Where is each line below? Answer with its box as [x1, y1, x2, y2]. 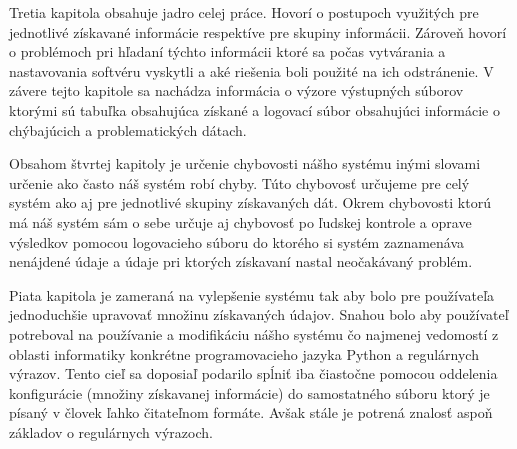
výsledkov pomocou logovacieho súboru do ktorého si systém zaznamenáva [9, 231, 465, 252]
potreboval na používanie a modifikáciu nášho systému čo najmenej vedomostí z [9, 323, 499, 344]
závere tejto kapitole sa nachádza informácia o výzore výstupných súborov [9, 80, 464, 101]
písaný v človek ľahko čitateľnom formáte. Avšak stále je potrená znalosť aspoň [9, 402, 493, 423]
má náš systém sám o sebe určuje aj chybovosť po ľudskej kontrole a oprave [9, 211, 472, 232]
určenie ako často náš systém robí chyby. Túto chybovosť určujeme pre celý [9, 172, 470, 193]
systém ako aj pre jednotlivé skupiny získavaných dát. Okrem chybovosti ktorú [9, 192, 491, 213]
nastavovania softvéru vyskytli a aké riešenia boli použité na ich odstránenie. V [9, 60, 494, 81]
